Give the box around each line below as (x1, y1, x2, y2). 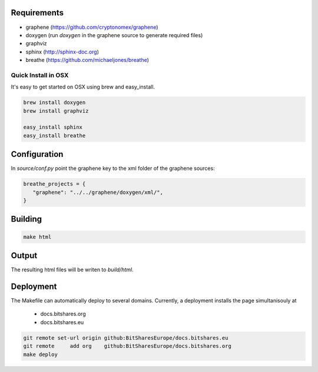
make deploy (23, 351, 58, 358)
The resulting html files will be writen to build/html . (11, 266, 134, 274)
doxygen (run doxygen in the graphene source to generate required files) (25, 31, 203, 38)
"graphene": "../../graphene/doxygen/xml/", (32, 189, 163, 196)
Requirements (11, 8, 64, 18)
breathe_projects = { (23, 180, 86, 187)
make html (23, 233, 52, 240)
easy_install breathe (23, 132, 86, 139)
